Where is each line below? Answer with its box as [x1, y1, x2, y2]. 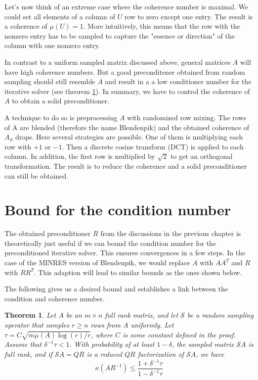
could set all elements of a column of [4, 11, 115, 21]
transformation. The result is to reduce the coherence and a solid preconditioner [4, 160, 247, 171]
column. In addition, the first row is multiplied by [4, 151, 155, 161]
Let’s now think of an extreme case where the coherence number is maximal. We [4, 1, 248, 11]
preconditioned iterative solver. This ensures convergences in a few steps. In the [4, 247, 246, 258]
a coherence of [4, 21, 47, 31]
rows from [90, 319, 121, 330]
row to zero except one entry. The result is [124, 11, 253, 21]
